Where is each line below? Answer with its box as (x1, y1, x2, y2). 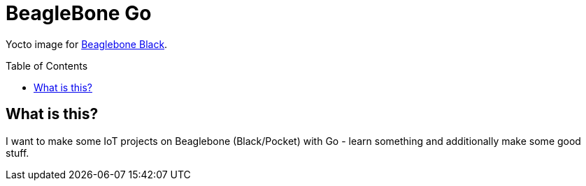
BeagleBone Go (6, 1, 152, 25)
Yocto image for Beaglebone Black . (6, 38, 168, 50)
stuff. (6, 146, 29, 159)
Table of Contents (6, 59, 88, 72)
